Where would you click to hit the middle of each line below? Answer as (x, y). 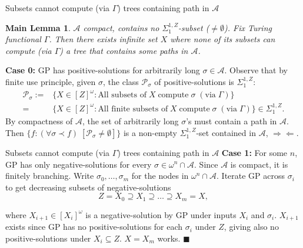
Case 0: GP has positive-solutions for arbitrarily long (103, 70)
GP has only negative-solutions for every (79, 164)
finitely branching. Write (50, 176)
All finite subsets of (133, 109)
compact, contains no (121, 27)
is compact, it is (259, 164)
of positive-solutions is (194, 81)
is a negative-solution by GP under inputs (161, 214)
